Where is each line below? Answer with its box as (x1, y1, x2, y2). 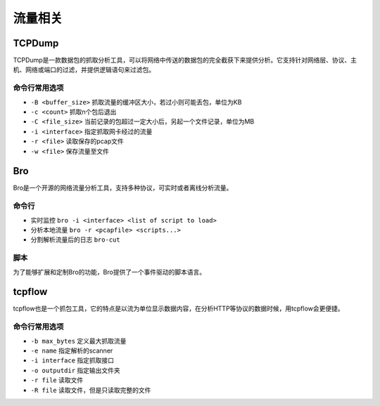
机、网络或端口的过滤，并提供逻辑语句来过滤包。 (13, 65, 155, 74)
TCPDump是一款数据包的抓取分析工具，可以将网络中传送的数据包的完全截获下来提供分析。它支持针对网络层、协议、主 (13, 56, 357, 65)
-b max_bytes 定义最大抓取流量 (30, 336, 127, 345)
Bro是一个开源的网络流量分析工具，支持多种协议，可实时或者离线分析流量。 (13, 183, 233, 192)
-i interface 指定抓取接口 (30, 356, 115, 365)
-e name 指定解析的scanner (30, 346, 113, 355)
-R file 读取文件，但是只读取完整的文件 (30, 386, 151, 394)
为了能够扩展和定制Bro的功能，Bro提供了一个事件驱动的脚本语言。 (13, 268, 206, 276)
